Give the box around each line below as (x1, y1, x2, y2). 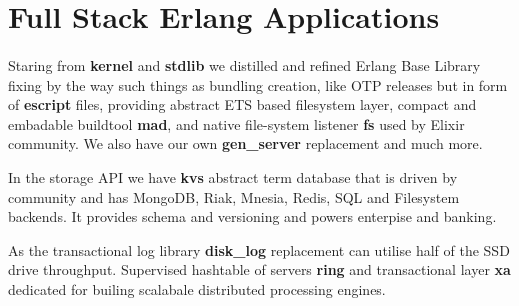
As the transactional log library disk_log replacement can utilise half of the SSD (8, 239, 510, 260)
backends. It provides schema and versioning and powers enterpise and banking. (8, 206, 497, 227)
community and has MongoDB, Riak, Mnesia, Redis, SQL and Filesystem (8, 186, 460, 207)
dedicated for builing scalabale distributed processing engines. (8, 278, 386, 299)
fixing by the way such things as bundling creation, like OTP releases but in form (8, 74, 508, 95)
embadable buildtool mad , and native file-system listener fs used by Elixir (8, 113, 465, 134)
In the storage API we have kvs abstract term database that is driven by (8, 166, 458, 187)
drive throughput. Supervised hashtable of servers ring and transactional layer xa (8, 259, 511, 280)
